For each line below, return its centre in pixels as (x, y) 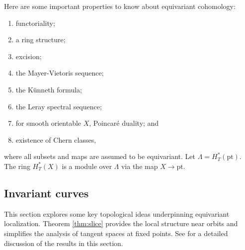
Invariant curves (46, 193)
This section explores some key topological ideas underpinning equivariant (117, 213)
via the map (139, 166)
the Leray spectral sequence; (59, 106)
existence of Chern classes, (56, 139)
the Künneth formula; (49, 89)
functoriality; (35, 23)
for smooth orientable (48, 123)
